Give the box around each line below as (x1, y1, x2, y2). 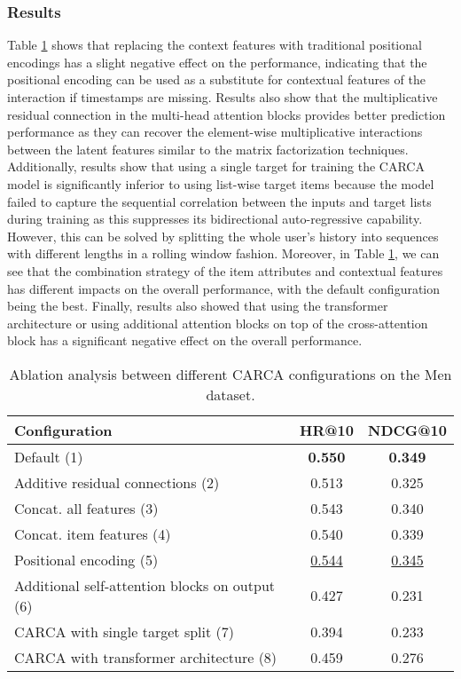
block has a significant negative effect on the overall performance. (7, 331, 363, 350)
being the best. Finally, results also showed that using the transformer (7, 296, 388, 315)
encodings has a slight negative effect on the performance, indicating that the (7, 52, 427, 71)
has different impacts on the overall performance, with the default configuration (7, 279, 441, 297)
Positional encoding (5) (14, 549, 159, 570)
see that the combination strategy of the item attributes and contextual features (7, 261, 443, 280)
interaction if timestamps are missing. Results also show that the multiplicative (7, 88, 438, 106)
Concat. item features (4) (14, 523, 171, 544)
